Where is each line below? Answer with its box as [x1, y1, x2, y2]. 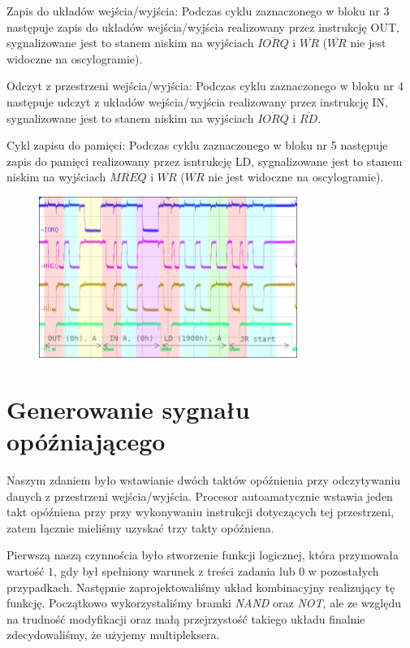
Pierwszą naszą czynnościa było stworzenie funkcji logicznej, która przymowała [6, 546, 399, 563]
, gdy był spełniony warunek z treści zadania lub [54, 562, 296, 579]
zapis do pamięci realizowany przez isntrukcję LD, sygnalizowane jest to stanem [6, 152, 403, 169]
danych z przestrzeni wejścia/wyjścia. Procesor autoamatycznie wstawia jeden [6, 487, 393, 504]
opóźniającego [6, 424, 166, 458]
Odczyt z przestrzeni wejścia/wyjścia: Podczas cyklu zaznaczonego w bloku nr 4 [6, 77, 404, 94]
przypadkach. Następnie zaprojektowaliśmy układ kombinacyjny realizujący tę [6, 578, 395, 595]
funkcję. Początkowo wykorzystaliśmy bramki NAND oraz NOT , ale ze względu [6, 594, 401, 611]
